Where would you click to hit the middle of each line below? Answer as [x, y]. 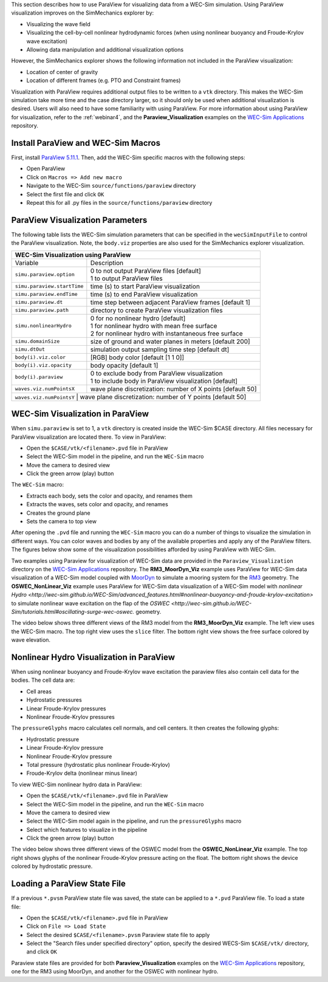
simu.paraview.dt [39, 302]
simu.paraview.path [42, 310]
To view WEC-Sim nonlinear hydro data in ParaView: [77, 785]
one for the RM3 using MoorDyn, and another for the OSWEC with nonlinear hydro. [115, 972]
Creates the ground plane [58, 513]
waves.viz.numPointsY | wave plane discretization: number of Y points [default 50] [131, 397]
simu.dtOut [30, 349]
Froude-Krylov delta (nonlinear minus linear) [82, 773]
